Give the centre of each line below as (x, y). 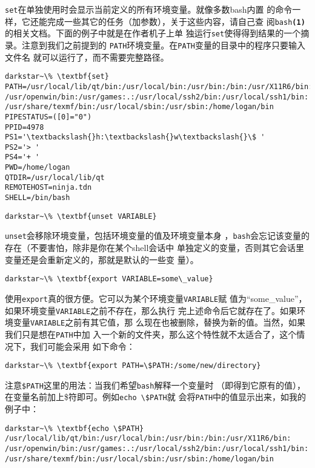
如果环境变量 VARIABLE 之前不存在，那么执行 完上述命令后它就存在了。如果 (151, 310)
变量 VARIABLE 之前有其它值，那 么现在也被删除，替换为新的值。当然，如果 (159, 322)
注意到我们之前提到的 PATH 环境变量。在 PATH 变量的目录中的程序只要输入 (163, 45)
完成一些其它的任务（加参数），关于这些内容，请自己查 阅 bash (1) (176, 21)
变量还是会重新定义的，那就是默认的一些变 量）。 (102, 259)
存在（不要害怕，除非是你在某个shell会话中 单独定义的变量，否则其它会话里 (154, 248)
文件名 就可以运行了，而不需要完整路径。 (87, 57)
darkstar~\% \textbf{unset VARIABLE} (81, 216)
